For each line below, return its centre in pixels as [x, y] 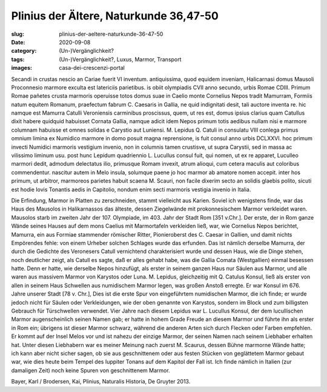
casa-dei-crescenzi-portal [92, 68]
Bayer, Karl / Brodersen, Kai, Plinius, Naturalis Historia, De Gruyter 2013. [101, 382]
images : [22, 68]
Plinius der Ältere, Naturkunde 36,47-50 [115, 16]
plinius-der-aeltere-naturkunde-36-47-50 [111, 34]
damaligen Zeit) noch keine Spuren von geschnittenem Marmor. [91, 370]
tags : [18, 59]
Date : [18, 42]
